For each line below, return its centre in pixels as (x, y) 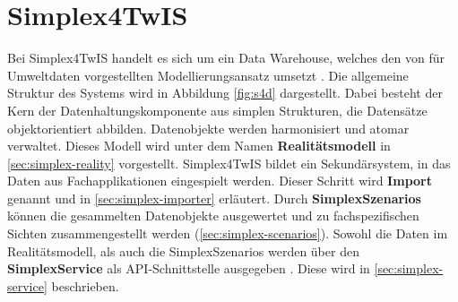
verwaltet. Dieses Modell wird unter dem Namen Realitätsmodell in (199, 146)
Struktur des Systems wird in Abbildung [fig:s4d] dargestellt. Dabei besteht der (225, 93)
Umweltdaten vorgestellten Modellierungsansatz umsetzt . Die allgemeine (208, 75)
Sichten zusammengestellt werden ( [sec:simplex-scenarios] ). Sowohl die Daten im (228, 233)
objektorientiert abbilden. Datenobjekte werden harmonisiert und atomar (208, 128)
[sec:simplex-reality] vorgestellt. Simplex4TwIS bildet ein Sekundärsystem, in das (229, 163)
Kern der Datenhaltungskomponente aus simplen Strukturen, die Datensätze (217, 110)
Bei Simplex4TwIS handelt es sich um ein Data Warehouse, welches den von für (226, 58)
